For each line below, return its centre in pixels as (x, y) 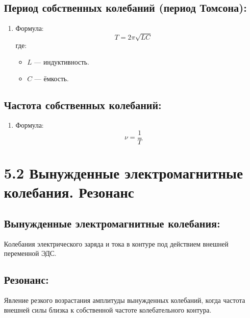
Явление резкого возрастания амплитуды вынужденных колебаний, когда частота (125, 300)
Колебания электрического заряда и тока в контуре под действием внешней (116, 243)
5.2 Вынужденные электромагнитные (124, 173)
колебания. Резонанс (69, 192)
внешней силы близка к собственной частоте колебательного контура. (108, 309)
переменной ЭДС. (30, 253)
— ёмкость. (52, 78)
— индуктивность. (62, 61)
